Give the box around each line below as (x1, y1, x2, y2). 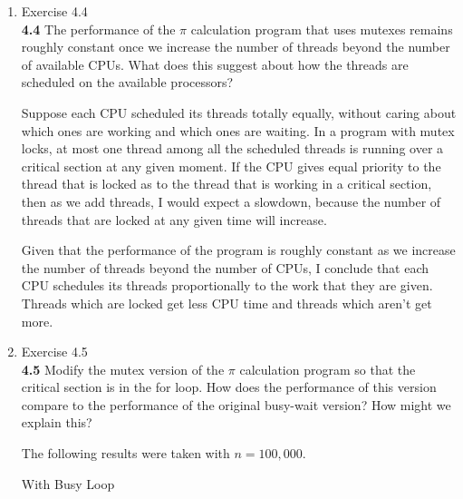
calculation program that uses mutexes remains (190, 19, 453, 38)
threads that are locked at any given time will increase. (21, 210, 327, 229)
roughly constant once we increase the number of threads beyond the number (21, 37, 450, 56)
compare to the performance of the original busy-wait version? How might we (21, 395, 451, 414)
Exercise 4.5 (21, 342, 88, 361)
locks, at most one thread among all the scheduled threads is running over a (21, 139, 444, 158)
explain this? (21, 413, 92, 432)
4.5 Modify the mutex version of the (21, 359, 225, 378)
